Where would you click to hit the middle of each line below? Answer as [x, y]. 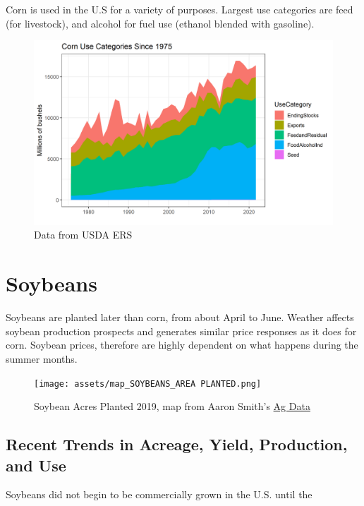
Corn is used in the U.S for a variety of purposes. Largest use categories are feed [180, 9]
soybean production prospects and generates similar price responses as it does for [181, 331]
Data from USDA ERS [83, 235]
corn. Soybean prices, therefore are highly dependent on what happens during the [182, 345]
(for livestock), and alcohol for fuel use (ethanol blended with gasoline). [160, 23]
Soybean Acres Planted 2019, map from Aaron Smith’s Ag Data [172, 406]
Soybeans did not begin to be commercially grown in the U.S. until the [159, 494]
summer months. [42, 358]
